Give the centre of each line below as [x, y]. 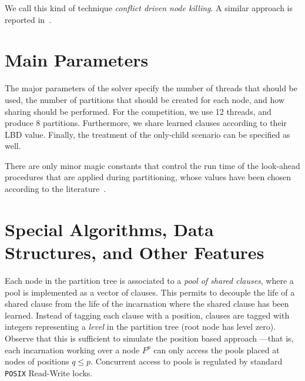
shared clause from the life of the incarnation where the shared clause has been [147, 304]
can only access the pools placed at [217, 349]
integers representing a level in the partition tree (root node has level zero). [140, 327]
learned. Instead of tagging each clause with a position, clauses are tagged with [147, 315]
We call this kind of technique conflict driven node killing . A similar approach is [149, 8]
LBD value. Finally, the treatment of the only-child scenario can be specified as [148, 134]
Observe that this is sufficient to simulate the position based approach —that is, [149, 338]
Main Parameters [77, 60]
